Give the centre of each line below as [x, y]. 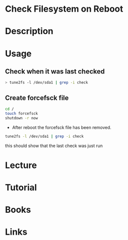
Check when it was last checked [55, 71]
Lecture [21, 165]
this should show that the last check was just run [54, 146]
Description [29, 31]
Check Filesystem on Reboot [64, 9]
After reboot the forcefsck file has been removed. [62, 127]
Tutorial [21, 187]
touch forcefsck [21, 113]
